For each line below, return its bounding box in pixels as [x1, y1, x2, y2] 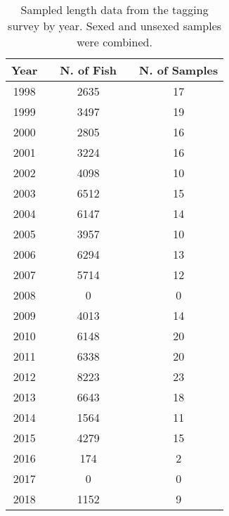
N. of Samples [139, 62, 218, 78]
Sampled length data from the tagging [20, 1, 209, 18]
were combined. [77, 34, 152, 50]
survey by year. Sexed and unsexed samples [8, 18, 222, 34]
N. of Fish [60, 62, 117, 78]
